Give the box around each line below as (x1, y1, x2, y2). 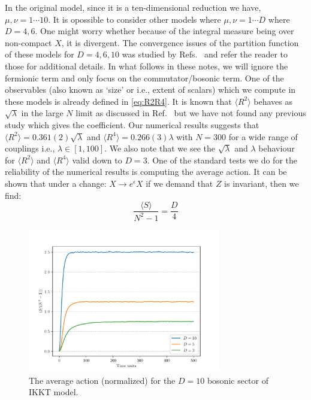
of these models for (5, 48, 74, 60)
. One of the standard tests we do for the (147, 153, 297, 166)
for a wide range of (228, 130, 298, 143)
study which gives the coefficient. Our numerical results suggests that (5, 118, 259, 131)
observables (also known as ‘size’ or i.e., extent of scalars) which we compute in (5, 83, 296, 96)
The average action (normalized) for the (29, 374, 176, 386)
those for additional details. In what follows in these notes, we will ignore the (5, 59, 288, 72)
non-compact (5, 36, 52, 49)
